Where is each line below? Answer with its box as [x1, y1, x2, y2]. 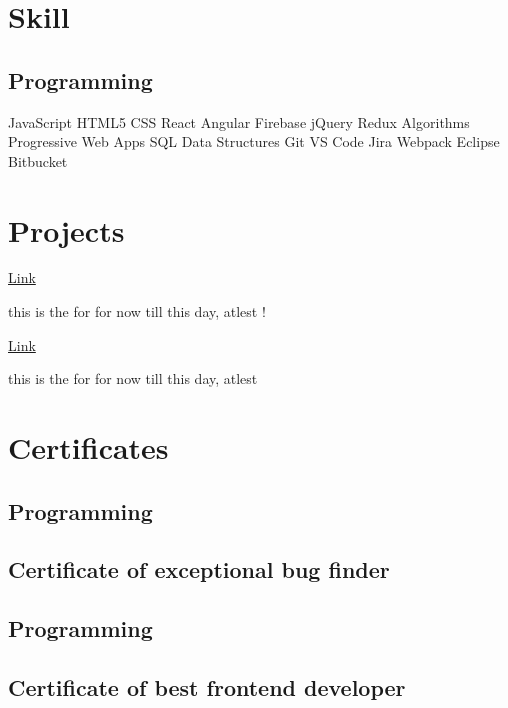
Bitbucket [8, 150, 68, 171]
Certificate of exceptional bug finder [8, 554, 390, 585]
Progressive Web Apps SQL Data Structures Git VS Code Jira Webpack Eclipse [8, 131, 500, 152]
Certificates [8, 427, 169, 468]
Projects [8, 209, 125, 250]
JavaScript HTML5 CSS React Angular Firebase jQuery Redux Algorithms [8, 111, 470, 132]
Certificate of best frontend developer [8, 671, 406, 702]
